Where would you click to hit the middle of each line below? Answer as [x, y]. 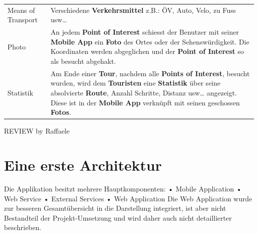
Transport [23, 20]
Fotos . [61, 112]
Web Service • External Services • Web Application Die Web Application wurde [128, 198]
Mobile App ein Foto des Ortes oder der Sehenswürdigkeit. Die [150, 41]
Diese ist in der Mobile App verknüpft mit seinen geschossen [145, 102]
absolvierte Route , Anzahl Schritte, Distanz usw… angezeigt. [144, 93]
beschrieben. [23, 227]
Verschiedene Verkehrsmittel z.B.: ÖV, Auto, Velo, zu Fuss [143, 10]
